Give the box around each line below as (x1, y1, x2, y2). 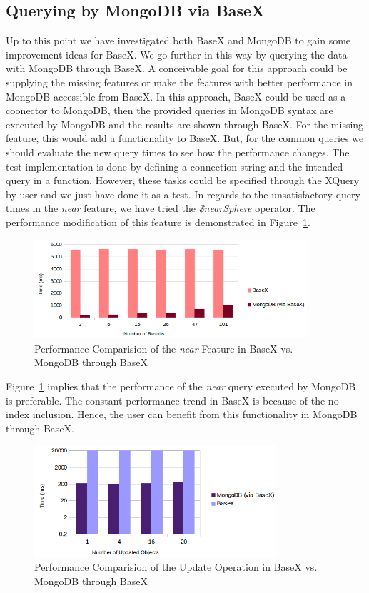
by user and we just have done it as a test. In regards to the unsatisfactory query (6, 186, 360, 201)
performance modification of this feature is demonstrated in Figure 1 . (6, 214, 310, 229)
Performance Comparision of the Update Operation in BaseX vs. (34, 559, 318, 574)
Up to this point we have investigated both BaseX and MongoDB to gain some (6, 33, 351, 48)
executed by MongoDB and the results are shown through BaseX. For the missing (6, 116, 364, 131)
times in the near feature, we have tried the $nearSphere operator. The (6, 201, 315, 216)
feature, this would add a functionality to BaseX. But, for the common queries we (6, 131, 364, 146)
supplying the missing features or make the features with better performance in (6, 74, 353, 89)
